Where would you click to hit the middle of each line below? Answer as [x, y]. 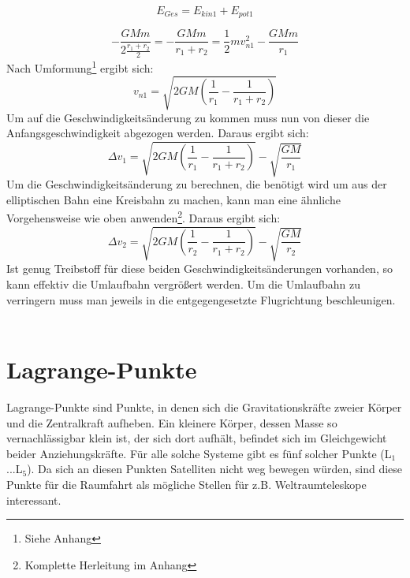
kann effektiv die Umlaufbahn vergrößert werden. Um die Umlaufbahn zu [183, 284]
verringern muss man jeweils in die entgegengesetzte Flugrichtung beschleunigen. [201, 299]
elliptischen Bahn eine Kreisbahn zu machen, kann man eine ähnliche [173, 199]
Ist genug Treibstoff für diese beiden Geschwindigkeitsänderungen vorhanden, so [199, 268]
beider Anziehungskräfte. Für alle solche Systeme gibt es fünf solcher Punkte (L [199, 453]
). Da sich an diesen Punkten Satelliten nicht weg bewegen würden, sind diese [215, 469]
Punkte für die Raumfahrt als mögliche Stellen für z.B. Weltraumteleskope [186, 484]
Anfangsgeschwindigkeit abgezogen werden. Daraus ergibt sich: [158, 133]
